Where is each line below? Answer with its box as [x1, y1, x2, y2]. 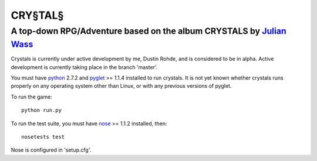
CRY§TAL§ [11, 9, 64, 22]
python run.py [21, 107, 62, 114]
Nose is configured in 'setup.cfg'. [11, 146, 92, 153]
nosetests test [21, 133, 65, 140]
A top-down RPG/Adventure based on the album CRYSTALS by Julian [11, 26, 287, 36]
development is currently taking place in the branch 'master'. [11, 63, 158, 70]
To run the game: [11, 93, 52, 100]
